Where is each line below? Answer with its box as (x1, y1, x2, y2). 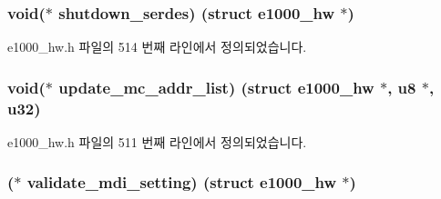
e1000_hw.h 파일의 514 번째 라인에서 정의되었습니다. (7, 37, 307, 56)
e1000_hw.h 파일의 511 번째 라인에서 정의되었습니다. (7, 132, 307, 151)
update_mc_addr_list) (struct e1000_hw (58, 75, 374, 98)
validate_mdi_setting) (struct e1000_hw (26, 171, 337, 194)
